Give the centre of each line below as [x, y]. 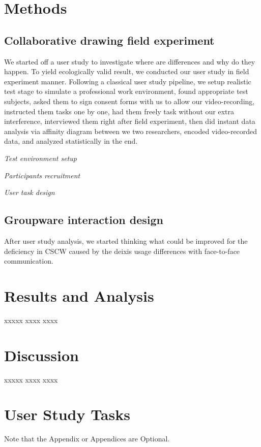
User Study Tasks [67, 414]
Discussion [41, 355]
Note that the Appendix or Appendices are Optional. [87, 439]
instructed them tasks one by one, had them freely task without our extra [119, 111]
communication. [29, 261]
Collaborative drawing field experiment [109, 40]
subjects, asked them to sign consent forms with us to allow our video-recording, [129, 101]
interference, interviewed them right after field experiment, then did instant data [130, 121]
